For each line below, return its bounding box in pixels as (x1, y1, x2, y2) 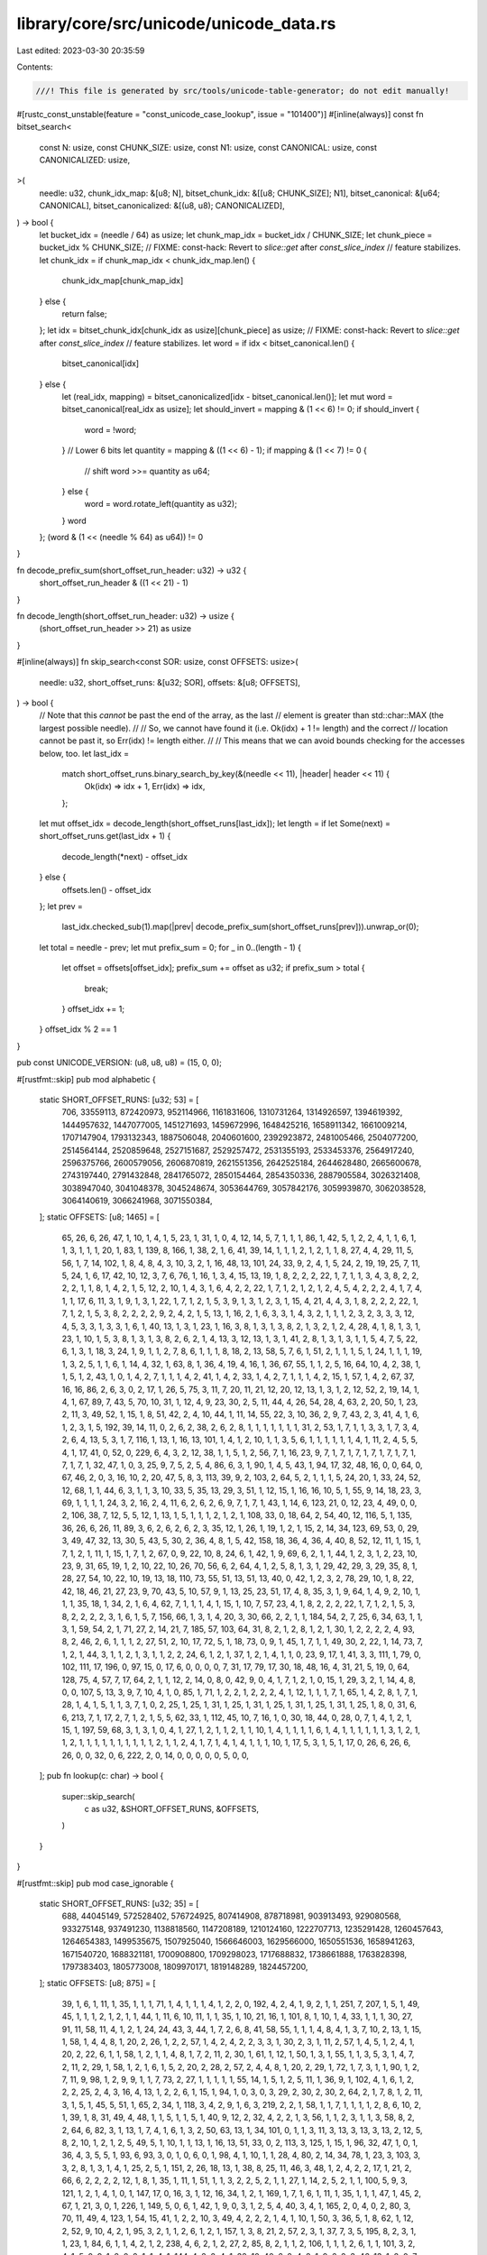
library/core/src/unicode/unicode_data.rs (16, 14, 336, 33)
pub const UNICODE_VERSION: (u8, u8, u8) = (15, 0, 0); (16, 1057, 223, 1068)
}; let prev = (39, 901, 83, 912)
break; (84, 983, 108, 994)
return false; (61, 308, 107, 319)
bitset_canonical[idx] (61, 358, 140, 369)
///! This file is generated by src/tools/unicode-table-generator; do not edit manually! (35, 86, 450, 96)
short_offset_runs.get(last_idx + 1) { (39, 831, 171, 842)
